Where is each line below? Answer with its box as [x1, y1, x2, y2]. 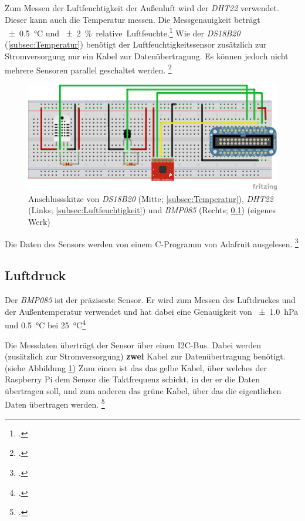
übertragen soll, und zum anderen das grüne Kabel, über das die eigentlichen [5, 384, 282, 396]
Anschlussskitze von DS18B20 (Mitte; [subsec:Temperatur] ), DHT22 [28, 192, 273, 204]
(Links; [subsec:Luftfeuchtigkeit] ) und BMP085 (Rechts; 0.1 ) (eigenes [28, 204, 276, 216]
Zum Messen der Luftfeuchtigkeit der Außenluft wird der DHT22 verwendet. [5, 2, 279, 14]
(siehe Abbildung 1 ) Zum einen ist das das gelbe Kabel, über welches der [5, 361, 267, 374]
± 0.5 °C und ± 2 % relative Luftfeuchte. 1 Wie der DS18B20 [8, 25, 240, 39]
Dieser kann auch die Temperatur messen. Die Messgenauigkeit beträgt [5, 13, 260, 25]
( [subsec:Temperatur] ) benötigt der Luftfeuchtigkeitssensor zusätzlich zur [5, 38, 267, 51]
